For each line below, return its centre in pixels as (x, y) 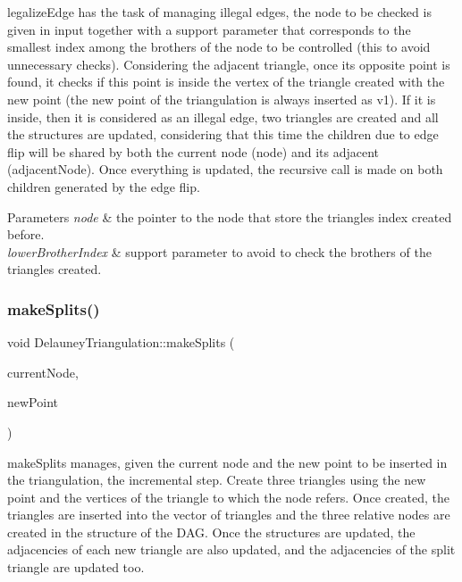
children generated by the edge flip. (104, 186)
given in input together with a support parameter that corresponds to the (209, 29)
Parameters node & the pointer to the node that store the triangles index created (230, 216)
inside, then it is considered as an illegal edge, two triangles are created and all (223, 116)
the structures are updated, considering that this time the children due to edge (223, 134)
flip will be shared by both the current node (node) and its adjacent (193, 151)
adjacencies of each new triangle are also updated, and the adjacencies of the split (231, 549)
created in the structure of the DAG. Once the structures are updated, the (211, 532)
